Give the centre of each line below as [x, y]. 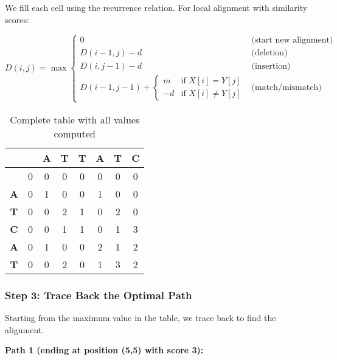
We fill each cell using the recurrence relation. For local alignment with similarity [156, 7]
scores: [17, 19]
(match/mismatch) [287, 87]
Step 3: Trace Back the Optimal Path [99, 295]
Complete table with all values [75, 119]
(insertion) [271, 66]
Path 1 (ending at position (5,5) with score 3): [104, 350]
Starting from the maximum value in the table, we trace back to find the [141, 318]
